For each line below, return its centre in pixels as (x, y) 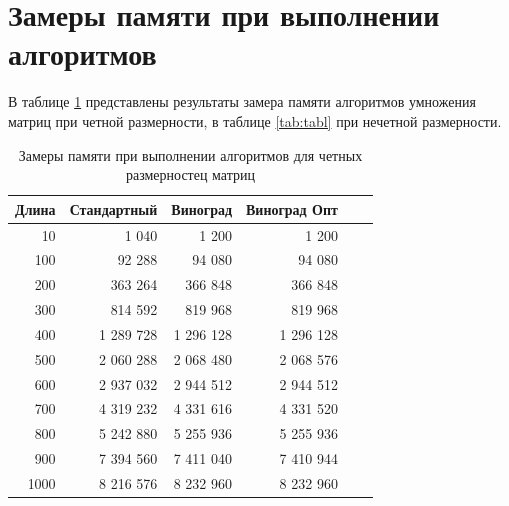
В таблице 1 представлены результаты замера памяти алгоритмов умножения (242, 101)
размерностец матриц (190, 174)
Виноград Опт (292, 208)
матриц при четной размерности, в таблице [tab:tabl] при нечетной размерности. (255, 120)
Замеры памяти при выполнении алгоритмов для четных (190, 154)
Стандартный (113, 208)
